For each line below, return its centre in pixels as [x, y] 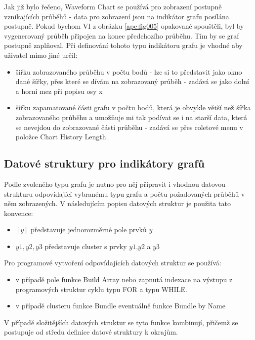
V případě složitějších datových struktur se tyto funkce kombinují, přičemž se [121, 322]
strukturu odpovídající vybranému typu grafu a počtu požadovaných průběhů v [125, 193]
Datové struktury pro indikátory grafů [104, 163]
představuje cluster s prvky [86, 246]
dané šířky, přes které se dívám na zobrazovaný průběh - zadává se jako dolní [132, 81]
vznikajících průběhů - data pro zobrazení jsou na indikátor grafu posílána [117, 16]
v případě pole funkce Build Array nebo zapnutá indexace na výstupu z [124, 279]
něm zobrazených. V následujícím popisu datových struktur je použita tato [117, 203]
